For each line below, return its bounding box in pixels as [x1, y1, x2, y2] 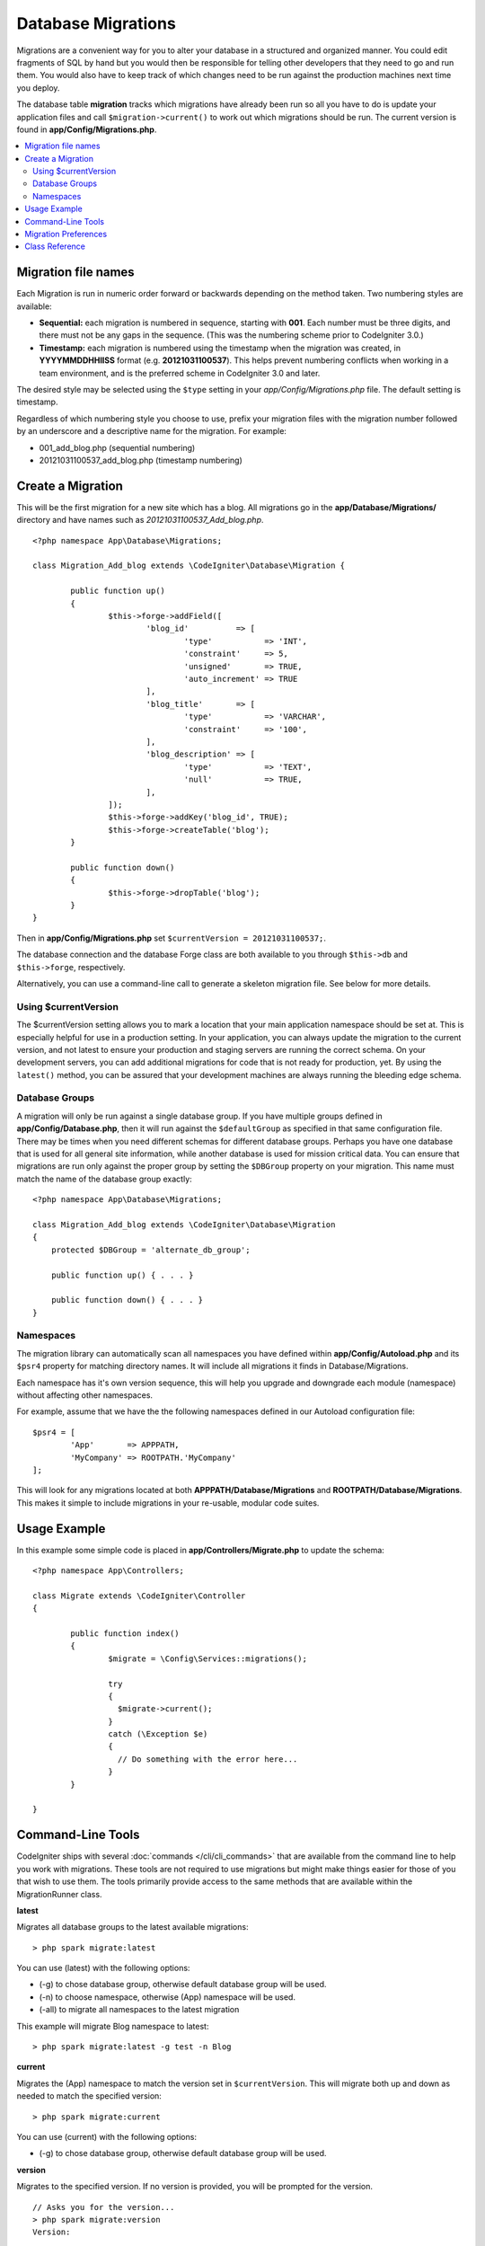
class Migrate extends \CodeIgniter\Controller [32, 1590, 246, 1601]
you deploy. [16, 82, 60, 93]
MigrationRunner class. [16, 1888, 102, 1899]
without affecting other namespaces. [16, 1389, 153, 1401]
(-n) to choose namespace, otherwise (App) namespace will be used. [39, 1991, 296, 2003]
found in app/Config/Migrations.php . [16, 124, 157, 135]
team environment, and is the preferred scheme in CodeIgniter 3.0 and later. [39, 367, 321, 378]
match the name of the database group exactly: [16, 1173, 192, 1184]
